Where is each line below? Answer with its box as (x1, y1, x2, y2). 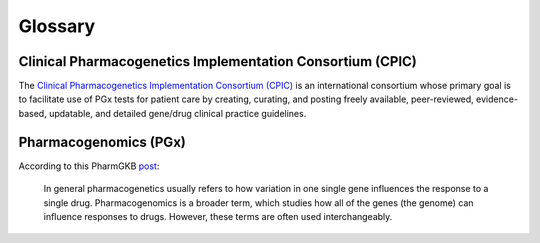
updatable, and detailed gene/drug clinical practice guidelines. (48, 107, 307, 119)
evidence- (475, 93, 519, 105)
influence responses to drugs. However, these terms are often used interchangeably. (43, 210, 393, 222)
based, (18, 107, 47, 119)
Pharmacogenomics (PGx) (18, 133, 187, 150)
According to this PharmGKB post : (18, 160, 160, 172)
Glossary (18, 15, 96, 37)
